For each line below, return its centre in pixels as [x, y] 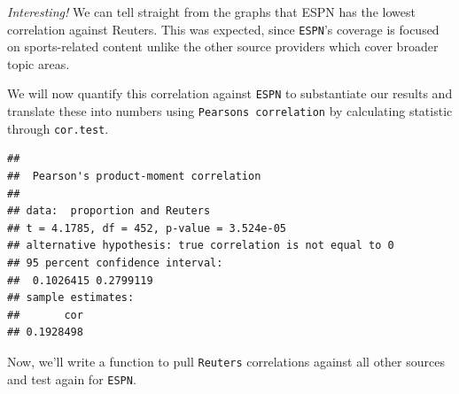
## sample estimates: [71, 298]
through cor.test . [58, 128]
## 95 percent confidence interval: [115, 263]
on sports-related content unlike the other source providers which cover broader [223, 46]
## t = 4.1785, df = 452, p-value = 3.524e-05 [147, 228]
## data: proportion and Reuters [109, 211]
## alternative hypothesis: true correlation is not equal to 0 [201, 246]
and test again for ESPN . [72, 379]
